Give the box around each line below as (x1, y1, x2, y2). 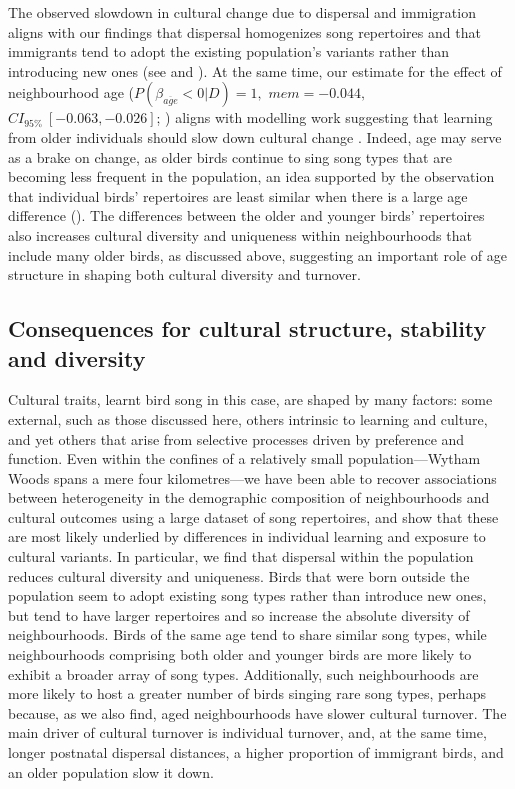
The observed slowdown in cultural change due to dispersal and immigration (8, 2, 476, 22)
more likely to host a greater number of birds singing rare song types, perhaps (8, 683, 486, 704)
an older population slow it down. (8, 761, 214, 782)
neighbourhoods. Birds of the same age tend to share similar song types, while (8, 624, 487, 645)
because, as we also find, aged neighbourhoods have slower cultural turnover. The (8, 702, 507, 723)
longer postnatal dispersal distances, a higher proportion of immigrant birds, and (8, 742, 504, 762)
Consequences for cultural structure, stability (8, 313, 487, 344)
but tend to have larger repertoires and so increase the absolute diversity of (8, 604, 470, 625)
